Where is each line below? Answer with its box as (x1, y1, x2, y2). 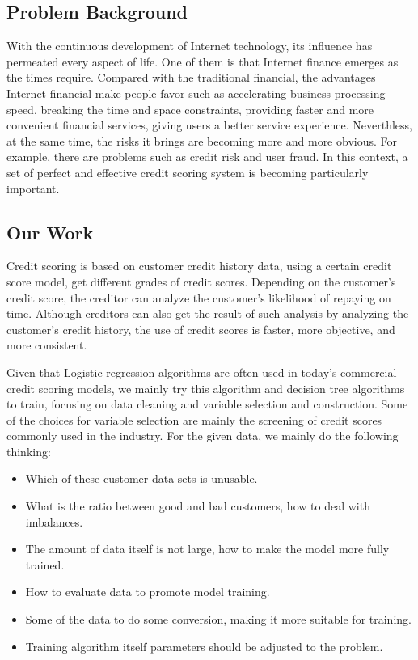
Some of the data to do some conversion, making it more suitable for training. (25, 611, 412, 628)
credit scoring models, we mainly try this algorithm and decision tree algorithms (6, 379, 405, 396)
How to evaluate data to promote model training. (25, 583, 270, 600)
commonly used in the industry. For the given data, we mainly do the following (6, 427, 399, 444)
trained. (25, 556, 65, 573)
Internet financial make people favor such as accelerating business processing (6, 84, 386, 101)
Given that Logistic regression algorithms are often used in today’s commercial (6, 363, 397, 380)
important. (6, 180, 60, 197)
